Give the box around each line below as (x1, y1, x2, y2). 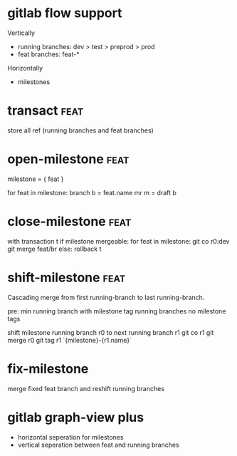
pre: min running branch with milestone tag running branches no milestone (7, 306, 226, 315)
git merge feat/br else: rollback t (7, 244, 102, 253)
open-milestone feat (7, 151, 130, 167)
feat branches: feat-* (17, 50, 80, 58)
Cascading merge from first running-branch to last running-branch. (7, 293, 205, 301)
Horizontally (7, 63, 43, 72)
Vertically (7, 28, 36, 37)
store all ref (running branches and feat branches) (7, 126, 154, 135)
